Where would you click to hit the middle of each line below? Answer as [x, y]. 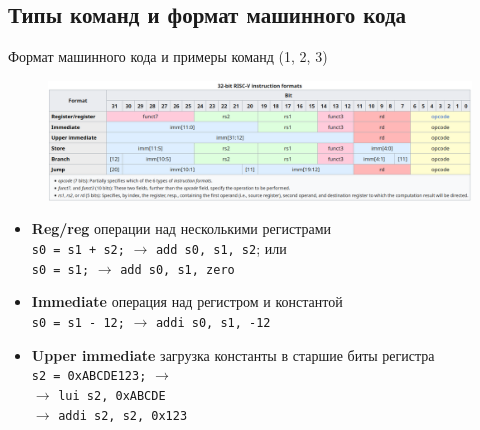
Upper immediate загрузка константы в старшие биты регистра [233, 354]
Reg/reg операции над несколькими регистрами [181, 228]
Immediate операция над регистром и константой [187, 301]
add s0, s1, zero [177, 269]
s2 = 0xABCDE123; [89, 376]
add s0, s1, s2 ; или [221, 248]
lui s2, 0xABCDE [112, 395]
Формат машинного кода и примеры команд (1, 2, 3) [168, 56]
